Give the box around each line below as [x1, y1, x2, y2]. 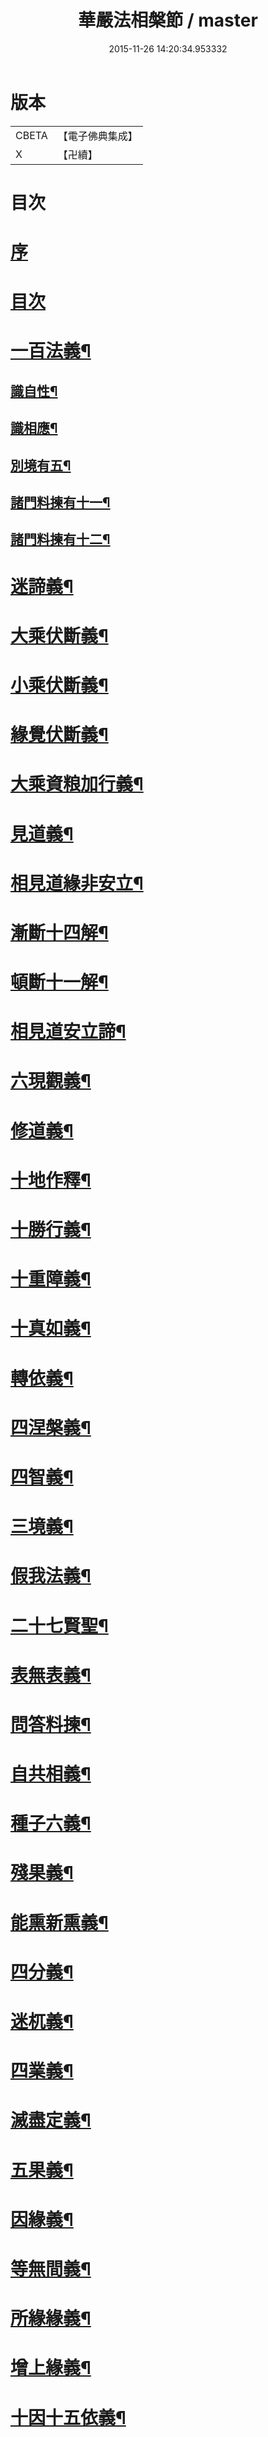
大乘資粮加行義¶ [10, 773, 144, 796]
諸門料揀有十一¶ [10, 494, 111, 511]
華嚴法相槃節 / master [78, 9, 258, 32]
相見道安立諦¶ [10, 1021, 127, 1043]
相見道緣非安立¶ [10, 872, 144, 895]
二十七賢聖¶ [10, 1614, 109, 1637]
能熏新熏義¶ [10, 1911, 109, 1934]
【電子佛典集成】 [57, 129, 138, 143]
